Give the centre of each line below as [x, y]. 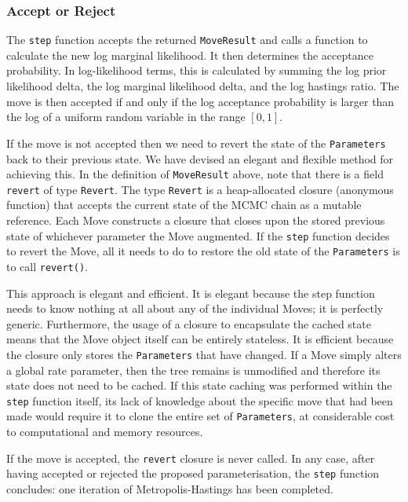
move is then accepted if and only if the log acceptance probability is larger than [200, 101]
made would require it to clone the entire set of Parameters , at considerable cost [200, 416]
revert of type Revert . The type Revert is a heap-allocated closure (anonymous [200, 189]
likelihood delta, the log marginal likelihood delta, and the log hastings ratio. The [203, 86]
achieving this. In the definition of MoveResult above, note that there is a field [195, 174]
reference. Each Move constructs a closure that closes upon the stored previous [196, 220]
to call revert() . [47, 266]
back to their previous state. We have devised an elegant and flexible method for [200, 158]
